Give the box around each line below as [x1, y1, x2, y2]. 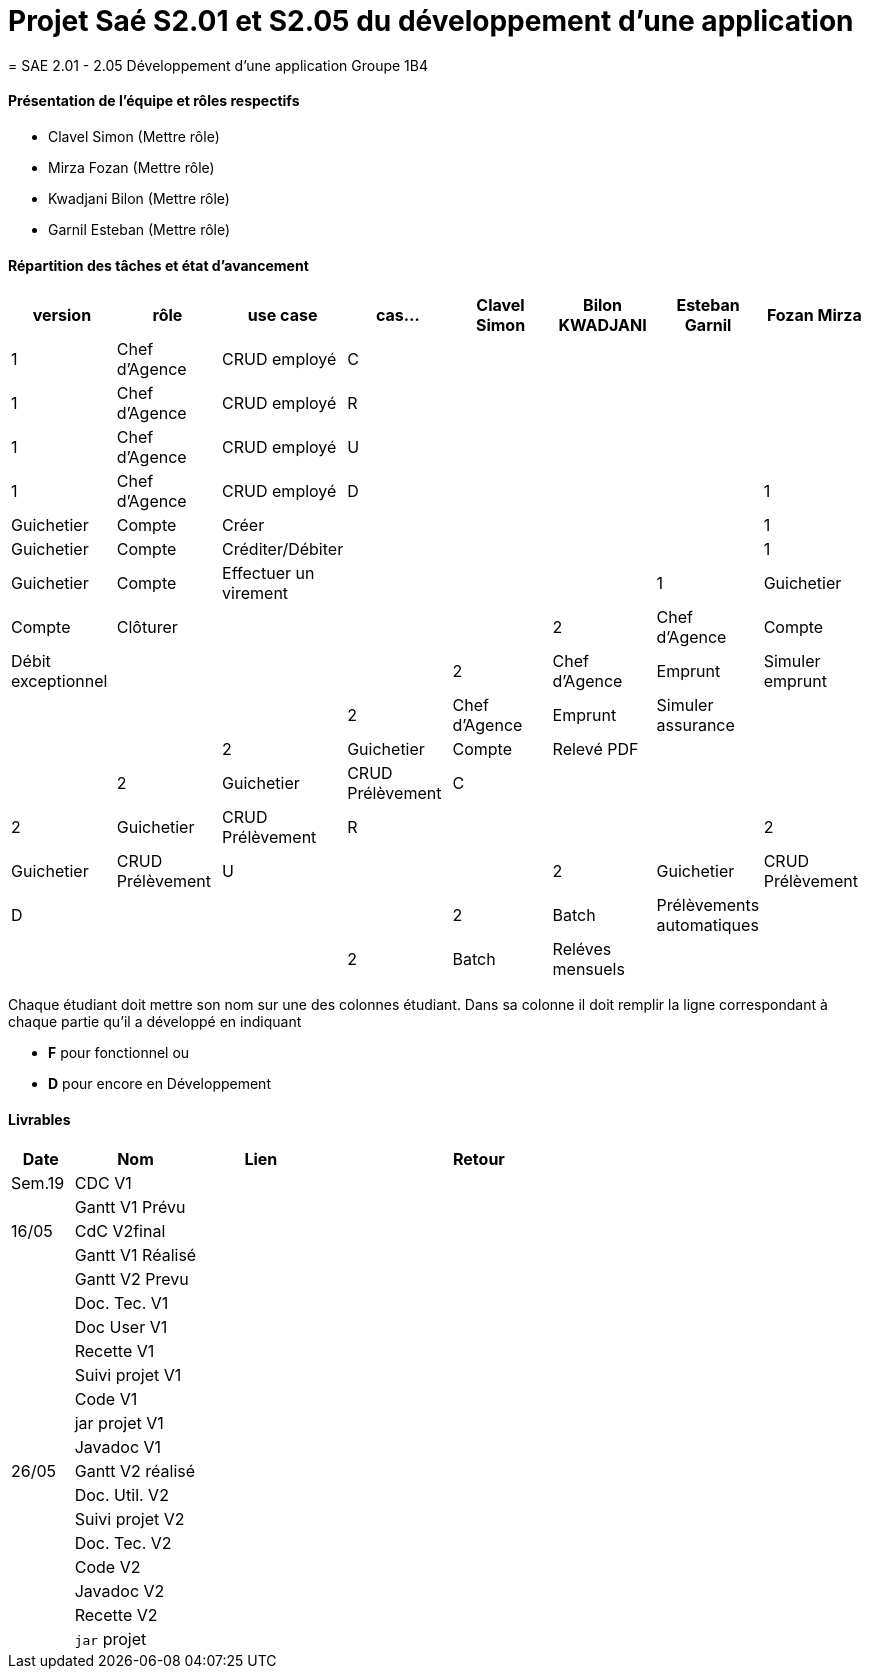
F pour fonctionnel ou [48, 1044, 190, 1062]
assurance [656, 715, 735, 736]
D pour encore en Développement [48, 1075, 271, 1093]
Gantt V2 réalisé [74, 1461, 196, 1482]
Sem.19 [11, 1173, 65, 1194]
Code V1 [74, 1389, 138, 1410]
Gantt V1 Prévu [74, 1197, 186, 1218]
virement [222, 583, 289, 604]
